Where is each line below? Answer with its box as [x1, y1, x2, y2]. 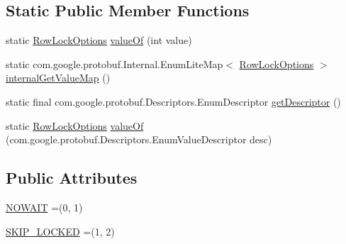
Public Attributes [6, 167, 138, 189]
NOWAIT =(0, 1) [6, 199, 83, 214]
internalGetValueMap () [6, 70, 111, 85]
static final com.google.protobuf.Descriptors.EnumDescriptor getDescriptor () [6, 94, 341, 109]
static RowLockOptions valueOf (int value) [6, 33, 192, 48]
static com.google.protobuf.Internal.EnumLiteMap [6, 56, 223, 71]
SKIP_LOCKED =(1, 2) [6, 223, 115, 238]
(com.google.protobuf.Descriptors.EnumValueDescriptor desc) [6, 132, 272, 147]
